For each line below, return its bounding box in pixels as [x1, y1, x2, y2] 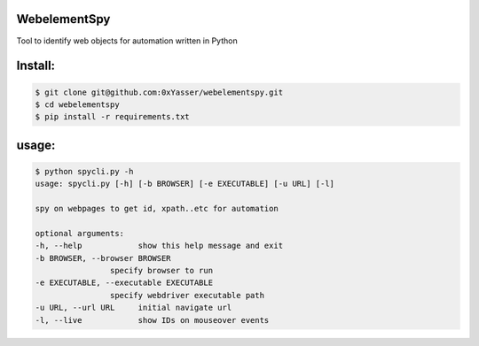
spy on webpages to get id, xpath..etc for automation [35, 204, 279, 214]
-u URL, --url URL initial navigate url [35, 303, 232, 313]
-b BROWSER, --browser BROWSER [35, 253, 172, 263]
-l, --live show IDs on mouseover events [35, 315, 270, 325]
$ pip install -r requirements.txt [35, 111, 190, 122]
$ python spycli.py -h [35, 166, 134, 176]
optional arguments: [35, 228, 124, 238]
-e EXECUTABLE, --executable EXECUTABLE [35, 278, 213, 288]
